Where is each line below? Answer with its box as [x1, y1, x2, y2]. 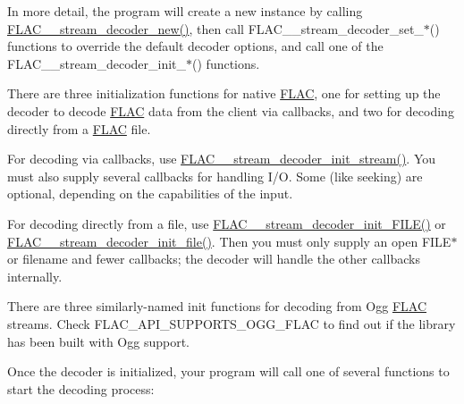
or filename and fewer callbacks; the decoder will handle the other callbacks [7, 249, 420, 268]
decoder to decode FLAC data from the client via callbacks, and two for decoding [7, 101, 454, 120]
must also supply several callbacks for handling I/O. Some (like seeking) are [7, 166, 423, 185]
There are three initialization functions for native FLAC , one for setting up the [7, 84, 441, 103]
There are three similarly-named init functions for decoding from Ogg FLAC [7, 297, 427, 316]
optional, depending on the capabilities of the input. [7, 184, 293, 203]
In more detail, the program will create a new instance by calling [7, 2, 363, 20]
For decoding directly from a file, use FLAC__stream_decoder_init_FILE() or [7, 214, 446, 232]
